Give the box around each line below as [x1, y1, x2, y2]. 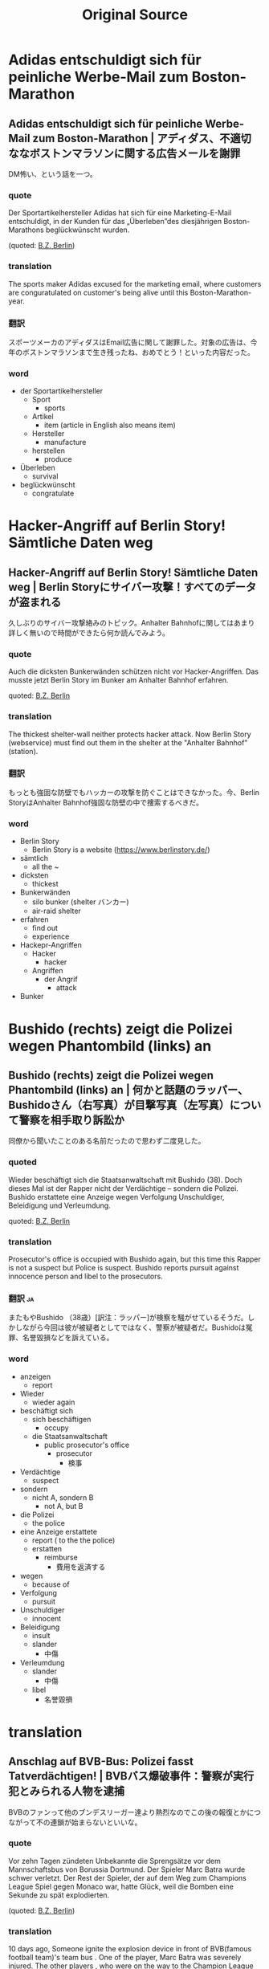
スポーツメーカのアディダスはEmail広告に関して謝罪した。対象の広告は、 [8, 337, 251, 347]
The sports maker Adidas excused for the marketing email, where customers [8, 279, 262, 288]
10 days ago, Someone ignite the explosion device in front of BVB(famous [8, 1944, 252, 1954]
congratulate [31, 488, 75, 499]
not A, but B [43, 1501, 84, 1510]
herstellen [31, 446, 66, 455]
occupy [43, 1423, 70, 1433]
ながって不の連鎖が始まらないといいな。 [8, 1817, 142, 1827]
